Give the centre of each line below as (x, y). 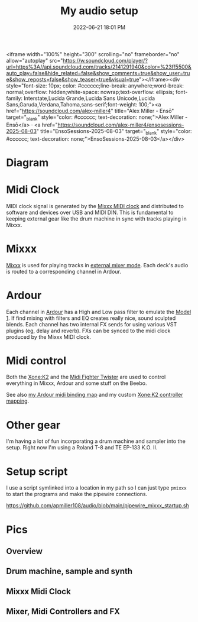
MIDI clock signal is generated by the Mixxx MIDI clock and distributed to (95, 206)
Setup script (37, 472)
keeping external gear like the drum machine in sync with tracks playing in (97, 218)
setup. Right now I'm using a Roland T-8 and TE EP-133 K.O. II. (82, 448)
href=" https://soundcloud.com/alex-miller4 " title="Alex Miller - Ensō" (90, 111)
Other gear (33, 425)
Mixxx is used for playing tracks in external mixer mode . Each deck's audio (97, 265)
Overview (25, 551)
